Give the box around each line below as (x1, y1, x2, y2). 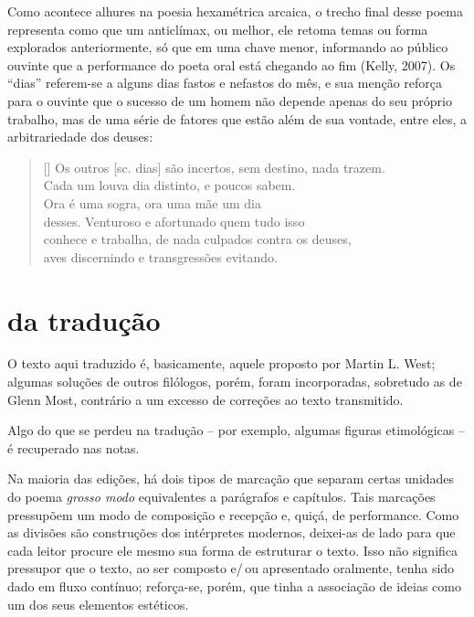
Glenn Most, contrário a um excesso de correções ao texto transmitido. (7, 389, 404, 409)
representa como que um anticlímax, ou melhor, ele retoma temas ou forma (7, 19, 428, 38)
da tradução (7, 301, 161, 338)
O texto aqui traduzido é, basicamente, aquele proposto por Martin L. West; (7, 354, 436, 373)
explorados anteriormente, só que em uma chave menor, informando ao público (7, 37, 448, 57)
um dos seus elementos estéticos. (7, 594, 189, 613)
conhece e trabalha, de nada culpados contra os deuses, (43, 229, 352, 249)
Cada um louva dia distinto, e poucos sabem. (43, 176, 296, 195)
